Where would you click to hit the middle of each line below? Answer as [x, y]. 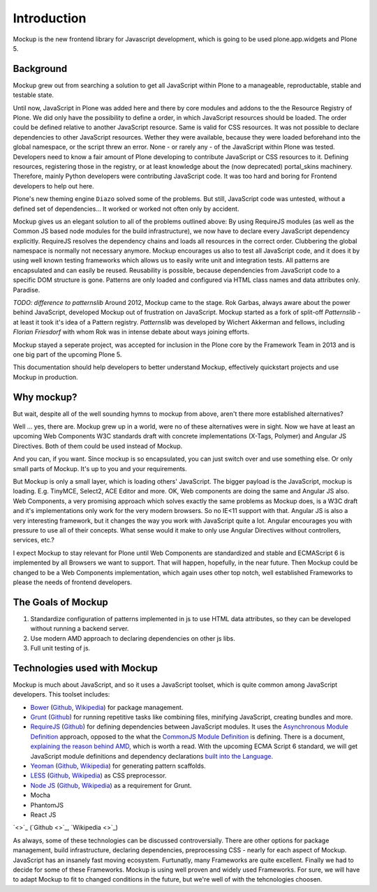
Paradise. [27, 290]
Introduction [50, 18]
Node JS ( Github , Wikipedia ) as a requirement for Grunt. [111, 785]
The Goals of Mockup [60, 602]
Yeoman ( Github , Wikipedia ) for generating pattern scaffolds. [118, 766]
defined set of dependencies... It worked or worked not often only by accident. [126, 209]
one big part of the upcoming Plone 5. [67, 355]
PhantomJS [47, 805]
